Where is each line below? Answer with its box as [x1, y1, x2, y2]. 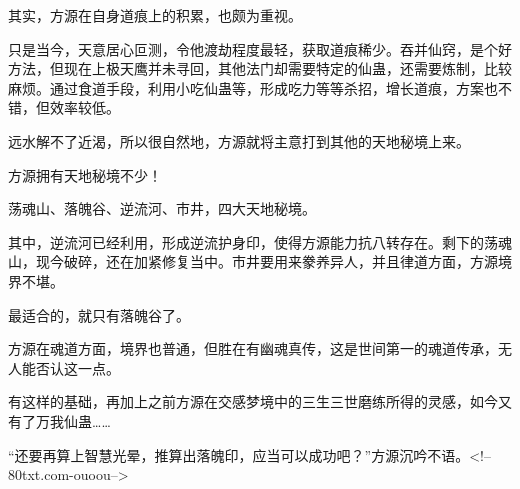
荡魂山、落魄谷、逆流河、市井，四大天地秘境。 [8, 198, 316, 219]
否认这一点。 [35, 357, 120, 378]
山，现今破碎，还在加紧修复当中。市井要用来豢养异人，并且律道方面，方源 [8, 251, 498, 272]
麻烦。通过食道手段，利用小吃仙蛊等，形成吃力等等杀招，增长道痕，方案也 [8, 77, 498, 98]
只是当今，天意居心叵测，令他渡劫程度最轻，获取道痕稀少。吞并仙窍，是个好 [8, 38, 512, 59]
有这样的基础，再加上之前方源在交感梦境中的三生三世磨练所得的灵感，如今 [8, 391, 498, 412]
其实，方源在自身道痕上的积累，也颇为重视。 [8, 5, 302, 25]
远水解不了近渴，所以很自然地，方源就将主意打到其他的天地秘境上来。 [8, 130, 470, 151]
